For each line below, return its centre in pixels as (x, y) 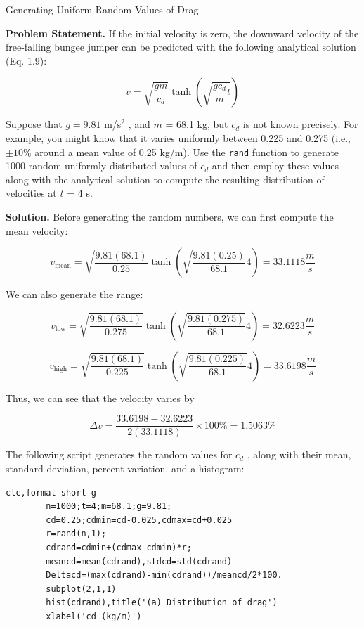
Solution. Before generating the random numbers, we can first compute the (170, 216)
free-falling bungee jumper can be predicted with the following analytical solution (181, 47)
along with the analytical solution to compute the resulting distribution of (165, 179)
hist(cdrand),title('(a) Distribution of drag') (162, 603)
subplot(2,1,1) (81, 589)
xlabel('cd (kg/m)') (94, 616)
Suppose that (34, 124)
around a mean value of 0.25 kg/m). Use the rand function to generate (187, 151)
